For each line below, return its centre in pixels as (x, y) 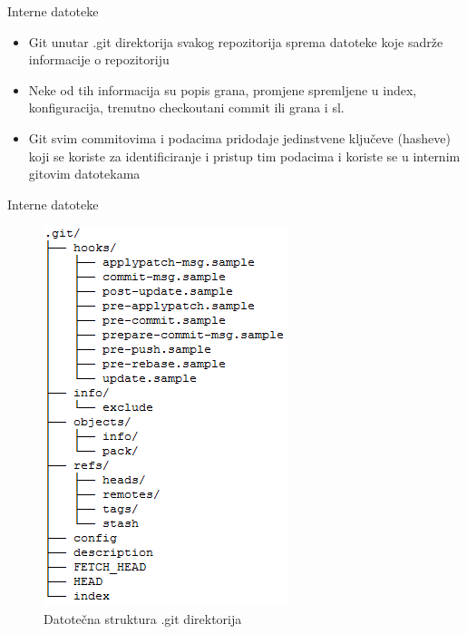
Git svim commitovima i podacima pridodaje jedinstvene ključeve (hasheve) (239, 137)
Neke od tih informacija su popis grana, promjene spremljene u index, (223, 89)
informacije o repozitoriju (99, 59)
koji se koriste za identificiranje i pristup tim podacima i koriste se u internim (244, 156)
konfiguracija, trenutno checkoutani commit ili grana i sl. (186, 107)
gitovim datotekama (84, 174)
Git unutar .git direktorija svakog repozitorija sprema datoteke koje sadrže (236, 41)
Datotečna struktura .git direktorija (143, 618)
